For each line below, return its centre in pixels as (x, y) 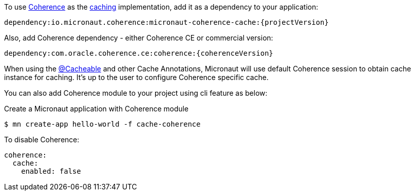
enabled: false (51, 171)
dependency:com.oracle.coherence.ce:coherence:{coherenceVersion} (139, 53)
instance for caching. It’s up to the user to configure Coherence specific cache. (136, 77)
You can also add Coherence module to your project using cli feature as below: (136, 93)
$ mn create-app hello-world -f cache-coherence (102, 124)
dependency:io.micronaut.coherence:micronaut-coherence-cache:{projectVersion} (166, 22)
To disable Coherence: (42, 140)
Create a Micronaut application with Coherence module (96, 109)
